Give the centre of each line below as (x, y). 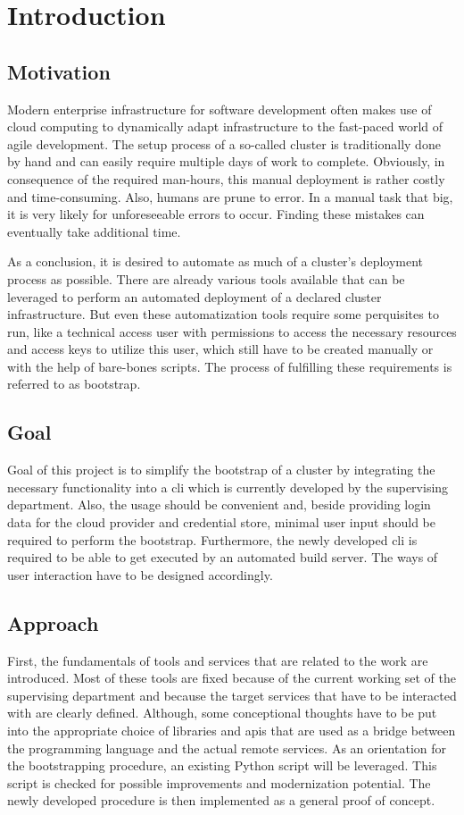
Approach (53, 622)
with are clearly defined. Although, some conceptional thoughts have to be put (222, 713)
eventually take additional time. (94, 231)
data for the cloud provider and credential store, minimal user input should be (222, 522)
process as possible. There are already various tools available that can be (206, 278)
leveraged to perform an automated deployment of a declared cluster (195, 296)
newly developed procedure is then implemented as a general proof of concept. (221, 800)
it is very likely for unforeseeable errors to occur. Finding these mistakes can (216, 214)
